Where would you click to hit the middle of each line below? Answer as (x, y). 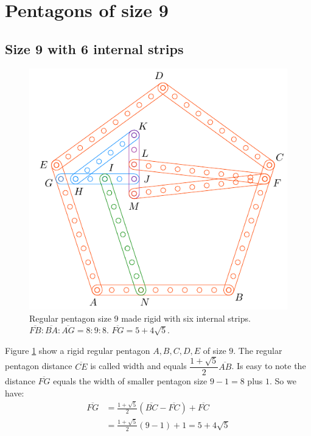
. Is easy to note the (269, 366)
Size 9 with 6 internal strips (94, 48)
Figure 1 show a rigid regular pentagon (78, 350)
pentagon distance (39, 366)
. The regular (258, 350)
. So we (283, 381)
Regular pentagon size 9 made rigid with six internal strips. (140, 318)
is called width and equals (138, 366)
